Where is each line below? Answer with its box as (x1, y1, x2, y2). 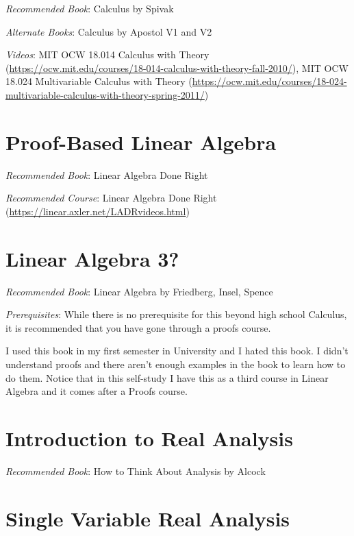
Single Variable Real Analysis (5, 504, 290, 532)
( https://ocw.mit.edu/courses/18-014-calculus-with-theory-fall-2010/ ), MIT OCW (5, 60, 349, 75)
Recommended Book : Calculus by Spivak (5, 1, 174, 15)
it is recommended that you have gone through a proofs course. (5, 320, 271, 334)
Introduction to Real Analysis (5, 424, 293, 452)
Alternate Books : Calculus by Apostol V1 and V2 (5, 24, 212, 38)
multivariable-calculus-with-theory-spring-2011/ (5, 87, 205, 101)
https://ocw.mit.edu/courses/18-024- (192, 74, 347, 88)
